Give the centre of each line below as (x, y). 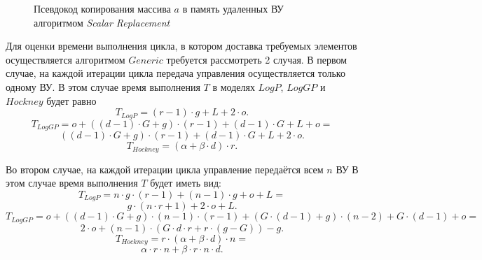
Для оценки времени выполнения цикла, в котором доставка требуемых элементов (181, 46)
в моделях (234, 86)
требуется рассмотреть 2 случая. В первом (257, 59)
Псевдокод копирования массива (102, 8)
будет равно (71, 100)
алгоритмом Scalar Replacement (102, 22)
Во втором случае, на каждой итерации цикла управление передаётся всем (165, 169)
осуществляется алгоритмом (66, 59)
